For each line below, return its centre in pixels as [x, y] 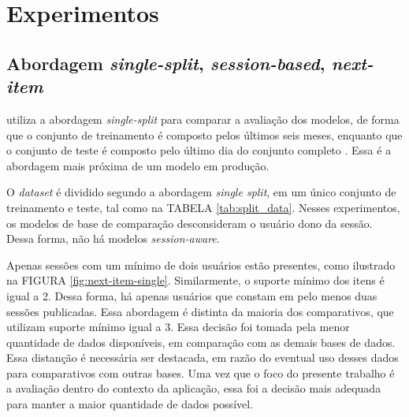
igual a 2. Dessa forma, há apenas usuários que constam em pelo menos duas [192, 295]
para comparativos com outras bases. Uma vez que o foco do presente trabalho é [201, 372]
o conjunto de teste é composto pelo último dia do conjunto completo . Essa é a [199, 150]
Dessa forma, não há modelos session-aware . [113, 238]
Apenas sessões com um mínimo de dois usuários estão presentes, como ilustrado [201, 264]
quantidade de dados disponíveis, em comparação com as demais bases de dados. [201, 342]
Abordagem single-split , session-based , [166, 63]
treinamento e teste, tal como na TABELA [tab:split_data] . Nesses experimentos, [203, 207]
